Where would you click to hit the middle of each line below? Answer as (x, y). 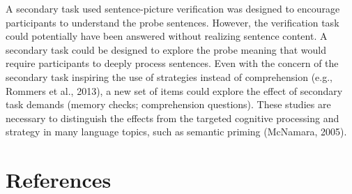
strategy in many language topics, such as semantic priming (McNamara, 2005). (176, 132)
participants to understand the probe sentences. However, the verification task (173, 22)
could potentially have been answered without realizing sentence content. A (167, 36)
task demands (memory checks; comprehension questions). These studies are (168, 104)
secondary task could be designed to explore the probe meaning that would (166, 49)
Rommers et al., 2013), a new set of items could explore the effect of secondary (174, 90)
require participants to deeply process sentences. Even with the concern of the (172, 63)
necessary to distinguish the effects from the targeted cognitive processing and (173, 118)
